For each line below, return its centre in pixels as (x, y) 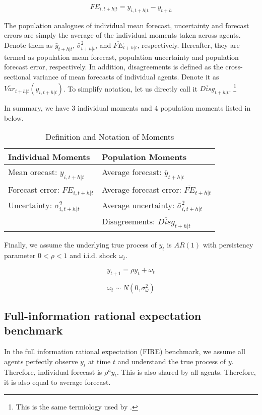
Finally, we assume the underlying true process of (80, 245)
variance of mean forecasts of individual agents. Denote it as (126, 76)
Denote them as (28, 45)
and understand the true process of (172, 361)
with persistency (228, 245)
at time (99, 361)
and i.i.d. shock (93, 255)
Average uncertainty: (138, 205)
